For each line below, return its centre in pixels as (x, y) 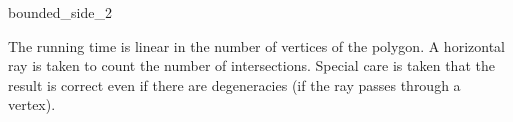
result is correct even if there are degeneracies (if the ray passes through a (234, 84)
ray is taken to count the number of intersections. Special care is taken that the (251, 65)
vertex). (32, 104)
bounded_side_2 (60, 12)
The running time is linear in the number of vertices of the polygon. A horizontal (256, 45)
